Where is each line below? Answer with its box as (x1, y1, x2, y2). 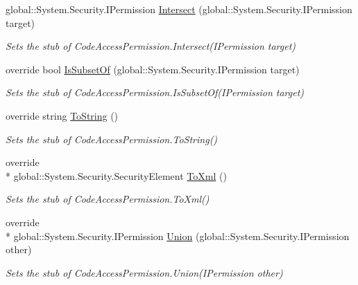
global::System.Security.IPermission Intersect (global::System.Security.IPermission (6, 2, 352, 16)
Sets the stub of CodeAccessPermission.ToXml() (6, 192, 210, 206)
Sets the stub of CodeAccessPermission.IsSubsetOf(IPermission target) (6, 85, 305, 100)
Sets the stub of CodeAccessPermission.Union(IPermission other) (6, 265, 283, 279)
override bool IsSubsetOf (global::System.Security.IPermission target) (6, 62, 300, 76)
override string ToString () (6, 108, 119, 122)
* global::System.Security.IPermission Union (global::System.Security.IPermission (6, 228, 350, 243)
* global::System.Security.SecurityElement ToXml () (6, 168, 227, 183)
